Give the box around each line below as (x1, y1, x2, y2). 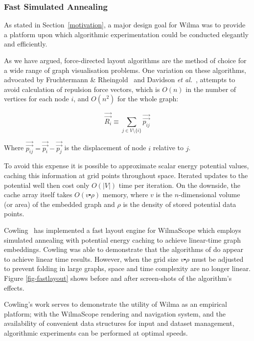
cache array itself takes (4, 189, 72, 200)
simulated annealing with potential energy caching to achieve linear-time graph (4, 234, 241, 245)
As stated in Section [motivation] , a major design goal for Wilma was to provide (4, 20, 246, 30)
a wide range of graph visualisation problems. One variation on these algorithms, (4, 65, 246, 75)
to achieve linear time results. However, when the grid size (4, 253, 179, 264)
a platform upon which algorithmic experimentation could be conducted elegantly (4, 29, 249, 39)
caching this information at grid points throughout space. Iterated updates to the (4, 170, 248, 180)
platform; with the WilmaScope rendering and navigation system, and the (4, 308, 226, 318)
